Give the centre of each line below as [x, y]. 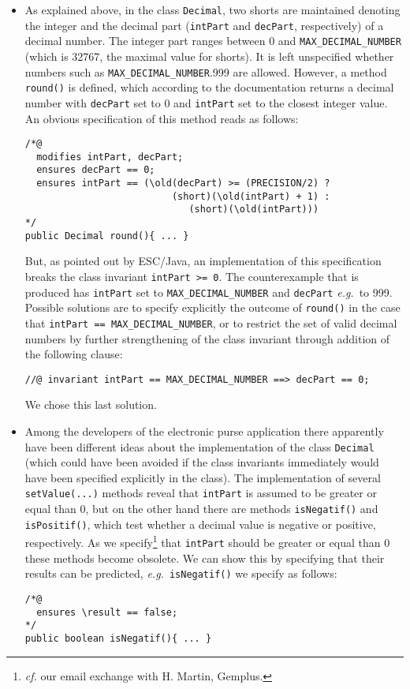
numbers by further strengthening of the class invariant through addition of [207, 338]
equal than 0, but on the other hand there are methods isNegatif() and [201, 509]
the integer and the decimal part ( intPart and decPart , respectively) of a [204, 25]
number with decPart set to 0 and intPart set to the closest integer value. [206, 102]
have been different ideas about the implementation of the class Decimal [199, 446]
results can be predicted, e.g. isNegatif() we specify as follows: [181, 573]
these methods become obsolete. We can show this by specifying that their [205, 558]
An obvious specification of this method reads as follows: [162, 118]
